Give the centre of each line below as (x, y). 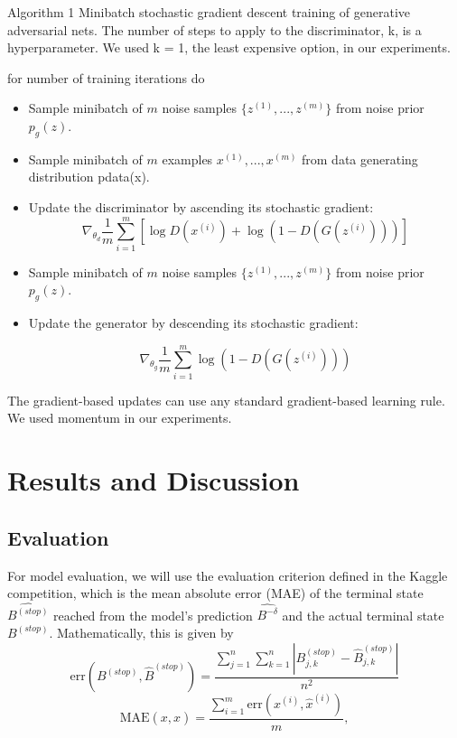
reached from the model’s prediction (153, 615)
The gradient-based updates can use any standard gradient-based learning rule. (226, 400)
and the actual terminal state (363, 615)
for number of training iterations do (106, 77)
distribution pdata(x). (89, 177)
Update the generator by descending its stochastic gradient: (193, 323)
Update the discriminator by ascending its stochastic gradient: (201, 206)
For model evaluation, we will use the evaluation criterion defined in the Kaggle (228, 575)
